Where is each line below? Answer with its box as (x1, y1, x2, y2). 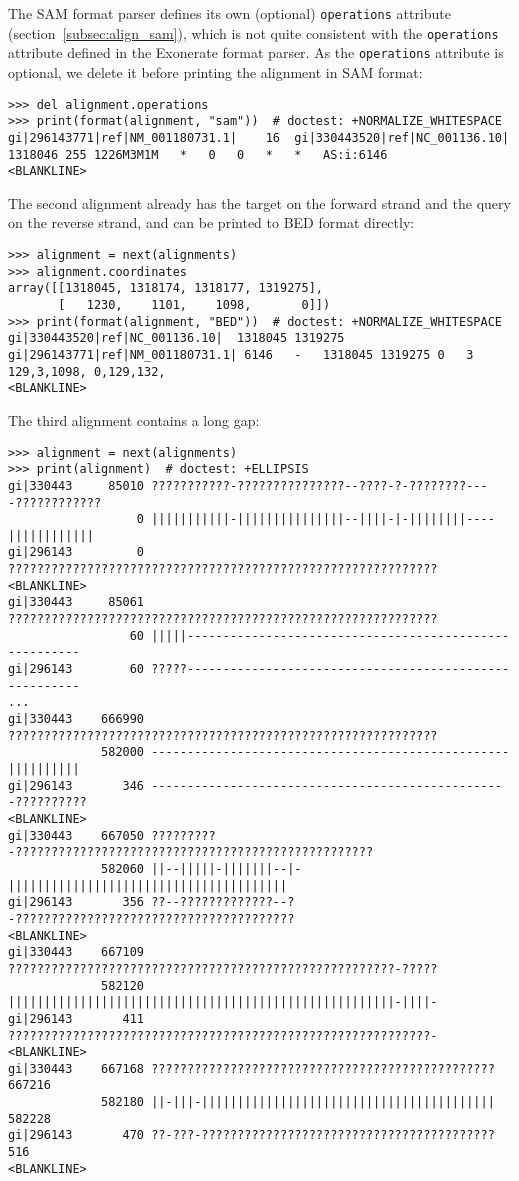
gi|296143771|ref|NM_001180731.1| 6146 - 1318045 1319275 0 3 (8, 347, 474, 362)
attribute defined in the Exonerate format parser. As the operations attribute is (8, 42, 504, 63)
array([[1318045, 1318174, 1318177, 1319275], (8, 281, 323, 296)
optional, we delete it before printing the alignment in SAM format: (8, 61, 423, 82)
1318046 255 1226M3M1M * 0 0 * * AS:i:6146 (8, 147, 388, 162)
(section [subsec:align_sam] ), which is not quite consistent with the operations (8, 22, 499, 43)
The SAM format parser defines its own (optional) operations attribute (8, 3, 452, 23)
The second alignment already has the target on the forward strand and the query (8, 192, 511, 213)
